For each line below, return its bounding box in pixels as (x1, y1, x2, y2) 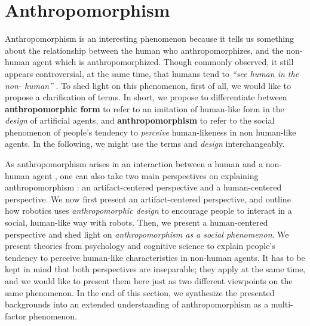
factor (5, 309, 26, 322)
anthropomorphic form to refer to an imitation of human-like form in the (5, 102, 284, 115)
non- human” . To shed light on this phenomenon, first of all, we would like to (5, 79, 291, 91)
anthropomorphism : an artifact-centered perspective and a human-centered (5, 181, 282, 193)
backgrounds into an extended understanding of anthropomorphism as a (5, 298, 269, 310)
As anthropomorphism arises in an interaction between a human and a (5, 158, 263, 170)
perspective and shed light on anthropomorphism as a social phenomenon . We (5, 227, 289, 240)
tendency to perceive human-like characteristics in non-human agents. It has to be (5, 251, 305, 263)
